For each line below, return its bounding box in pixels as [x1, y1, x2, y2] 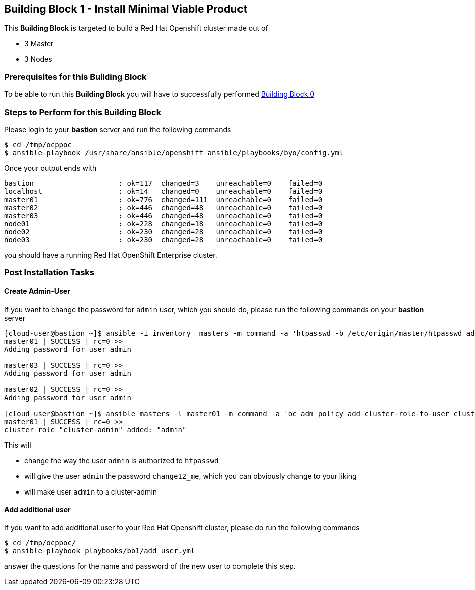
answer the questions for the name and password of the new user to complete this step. [4, 561, 296, 570]
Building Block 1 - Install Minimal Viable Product [4, 3, 248, 15]
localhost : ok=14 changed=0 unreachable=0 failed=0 [4, 187, 323, 195]
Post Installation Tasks [4, 267, 94, 278]
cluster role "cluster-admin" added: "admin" [4, 425, 187, 434]
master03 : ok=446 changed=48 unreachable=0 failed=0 [4, 211, 323, 220]
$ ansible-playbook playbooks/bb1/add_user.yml [4, 546, 195, 555]
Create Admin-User [4, 286, 70, 296]
